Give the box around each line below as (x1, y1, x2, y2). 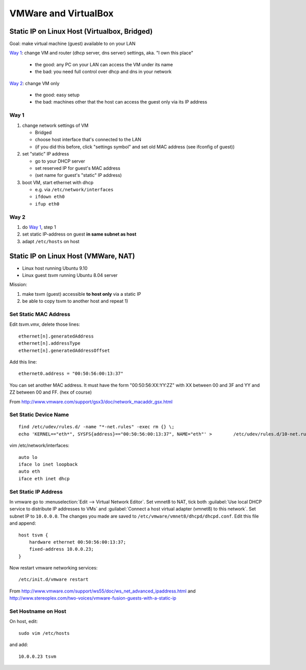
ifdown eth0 (35, 194, 65, 200)
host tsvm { (18, 532, 48, 538)
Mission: (9, 281, 28, 288)
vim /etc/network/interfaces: (9, 443, 70, 449)
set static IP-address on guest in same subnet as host (22, 231, 137, 237)
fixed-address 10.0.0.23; (29, 546, 94, 552)
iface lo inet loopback (18, 461, 78, 468)
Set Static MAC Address (9, 311, 71, 318)
